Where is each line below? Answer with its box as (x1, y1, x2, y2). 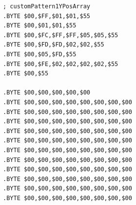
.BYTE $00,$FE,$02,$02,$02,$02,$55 (3, 60, 118, 68)
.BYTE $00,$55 (3, 70, 49, 77)
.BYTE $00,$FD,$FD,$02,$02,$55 (3, 41, 104, 48)
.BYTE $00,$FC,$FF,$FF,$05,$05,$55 (3, 31, 118, 39)
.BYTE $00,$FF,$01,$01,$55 (3, 12, 90, 20)
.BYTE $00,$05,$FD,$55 (3, 50, 77, 58)
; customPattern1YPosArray (3, 3, 90, 10)
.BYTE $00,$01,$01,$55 (3, 22, 77, 29)
